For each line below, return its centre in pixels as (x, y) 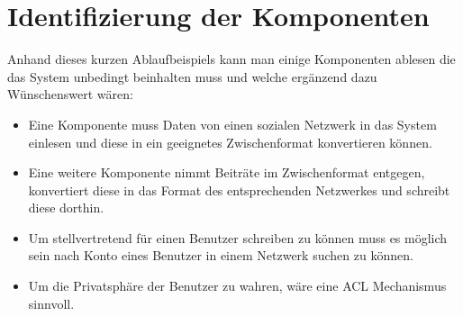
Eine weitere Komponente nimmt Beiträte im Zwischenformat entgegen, (227, 172)
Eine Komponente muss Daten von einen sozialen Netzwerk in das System (232, 124)
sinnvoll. (51, 303)
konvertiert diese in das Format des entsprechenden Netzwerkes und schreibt (239, 190)
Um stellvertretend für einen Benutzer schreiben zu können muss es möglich (238, 237)
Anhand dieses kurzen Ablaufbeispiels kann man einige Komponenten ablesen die (231, 59)
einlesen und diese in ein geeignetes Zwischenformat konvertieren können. (230, 142)
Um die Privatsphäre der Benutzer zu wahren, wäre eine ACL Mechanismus (237, 286)
